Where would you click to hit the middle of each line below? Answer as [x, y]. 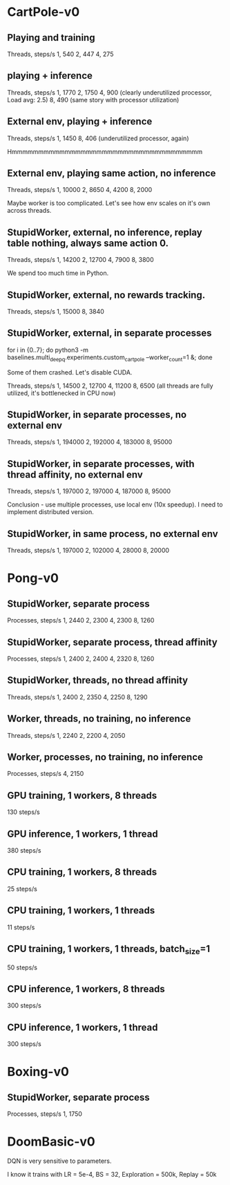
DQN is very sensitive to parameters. [59, 1161]
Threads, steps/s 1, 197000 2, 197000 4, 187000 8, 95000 [89, 491]
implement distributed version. [51, 512]
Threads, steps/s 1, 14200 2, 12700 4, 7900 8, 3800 [80, 260]
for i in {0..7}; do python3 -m [48, 350]
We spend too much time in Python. [58, 273]
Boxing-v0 [38, 1072]
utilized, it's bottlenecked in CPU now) [61, 393]
